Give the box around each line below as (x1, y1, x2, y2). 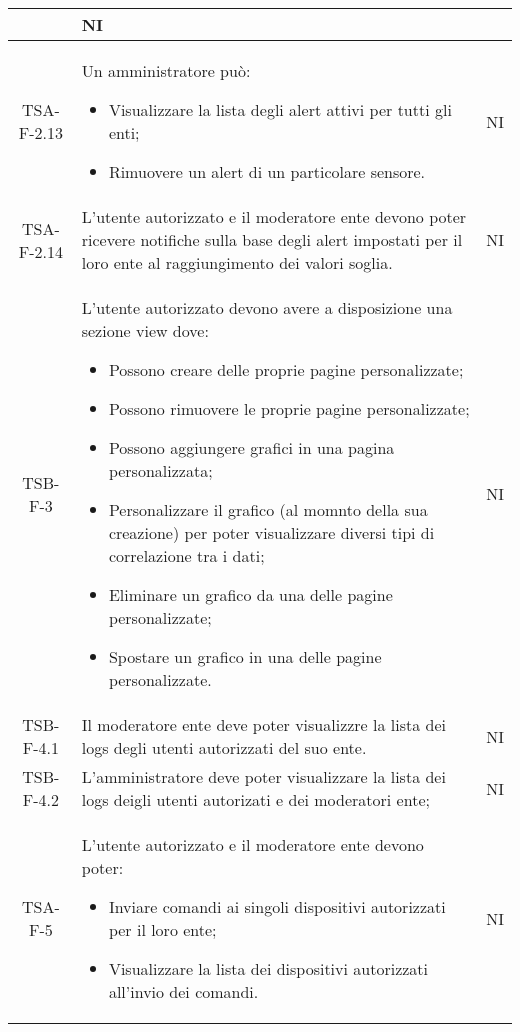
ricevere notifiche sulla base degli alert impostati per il (81, 228, 463, 251)
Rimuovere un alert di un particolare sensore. (108, 160, 426, 183)
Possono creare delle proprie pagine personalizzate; (108, 358, 464, 381)
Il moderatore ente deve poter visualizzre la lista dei (81, 713, 447, 736)
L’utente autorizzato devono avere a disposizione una (81, 296, 453, 319)
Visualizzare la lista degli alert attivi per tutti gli (108, 98, 452, 121)
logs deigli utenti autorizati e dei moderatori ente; (81, 788, 430, 811)
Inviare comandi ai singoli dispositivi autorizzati (108, 895, 446, 918)
